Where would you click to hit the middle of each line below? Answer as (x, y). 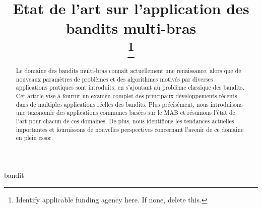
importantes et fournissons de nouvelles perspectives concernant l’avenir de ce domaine (130, 129)
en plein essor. (35, 138)
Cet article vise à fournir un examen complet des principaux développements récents (126, 95)
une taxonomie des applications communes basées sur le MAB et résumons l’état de (125, 113)
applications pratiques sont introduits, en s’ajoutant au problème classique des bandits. (130, 87)
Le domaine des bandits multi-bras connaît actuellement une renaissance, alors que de (128, 71)
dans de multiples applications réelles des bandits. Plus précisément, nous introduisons (129, 104)
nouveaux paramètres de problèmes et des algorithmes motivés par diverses (114, 79)
